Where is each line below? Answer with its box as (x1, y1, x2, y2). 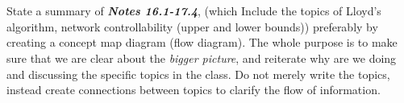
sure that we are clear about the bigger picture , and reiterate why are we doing (6, 49, 397, 66)
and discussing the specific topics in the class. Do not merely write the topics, (6, 65, 390, 82)
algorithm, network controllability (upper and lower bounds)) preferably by (6, 18, 378, 35)
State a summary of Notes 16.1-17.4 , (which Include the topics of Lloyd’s (6, 2, 381, 19)
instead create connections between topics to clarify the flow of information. (6, 81, 381, 98)
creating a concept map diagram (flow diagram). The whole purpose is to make (6, 34, 398, 51)
